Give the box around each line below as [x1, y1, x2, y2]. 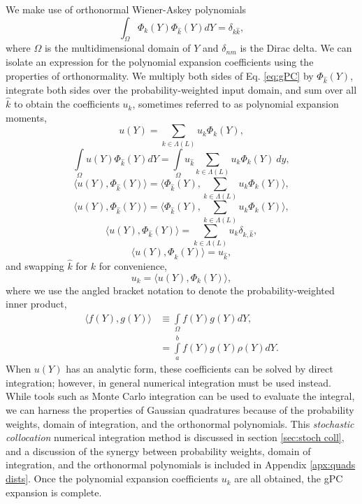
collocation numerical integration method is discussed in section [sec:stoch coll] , [6, 430, 345, 445]
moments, [6, 110, 47, 124]
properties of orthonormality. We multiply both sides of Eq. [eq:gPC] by [6, 68, 314, 82]
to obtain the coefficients [13, 96, 120, 111]
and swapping [6, 258, 64, 273]
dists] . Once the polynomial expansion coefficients [6, 471, 219, 486]
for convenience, [99, 258, 167, 273]
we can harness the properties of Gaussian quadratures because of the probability [6, 403, 354, 417]
